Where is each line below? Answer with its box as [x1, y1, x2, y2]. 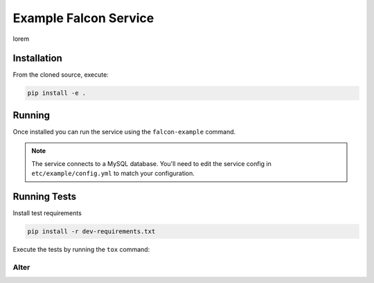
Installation [12, 53, 62, 64]
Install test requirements [12, 209, 82, 217]
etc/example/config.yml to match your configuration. [31, 170, 195, 178]
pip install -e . [27, 89, 87, 97]
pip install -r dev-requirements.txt [27, 228, 156, 235]
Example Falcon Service [12, 10, 154, 26]
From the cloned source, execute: [12, 71, 109, 79]
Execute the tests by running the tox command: [12, 245, 150, 253]
